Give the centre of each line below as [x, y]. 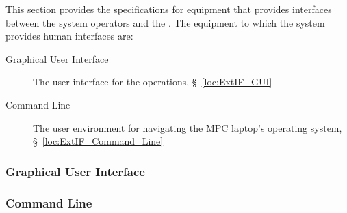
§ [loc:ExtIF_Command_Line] [98, 141]
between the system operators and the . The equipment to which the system [165, 22]
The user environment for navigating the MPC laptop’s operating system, [188, 127]
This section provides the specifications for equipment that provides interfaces [169, 9]
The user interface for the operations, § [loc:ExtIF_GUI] [153, 82]
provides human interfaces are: [69, 36]
